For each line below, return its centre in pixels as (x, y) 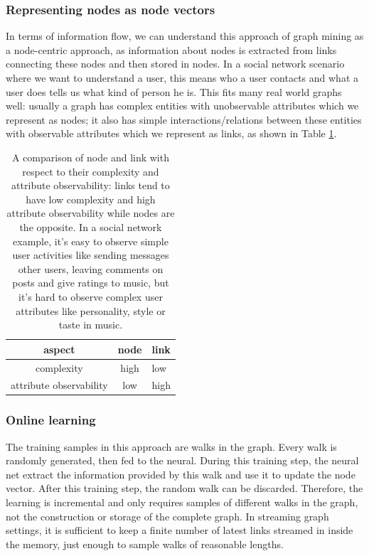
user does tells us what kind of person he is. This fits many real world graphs (174, 91)
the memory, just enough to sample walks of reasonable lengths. (145, 544)
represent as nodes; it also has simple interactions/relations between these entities (184, 119)
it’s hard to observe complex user (90, 296)
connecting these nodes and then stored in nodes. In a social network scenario (175, 64)
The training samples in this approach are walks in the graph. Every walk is (171, 446)
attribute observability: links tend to (91, 185)
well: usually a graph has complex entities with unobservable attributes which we (182, 106)
